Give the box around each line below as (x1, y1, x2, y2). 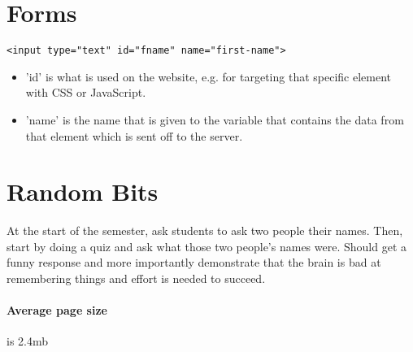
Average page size (7, 302, 107, 319)
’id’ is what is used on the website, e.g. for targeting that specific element (25, 67, 391, 85)
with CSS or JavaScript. (25, 84, 146, 101)
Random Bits (7, 175, 159, 208)
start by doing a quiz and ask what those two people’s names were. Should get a (7, 237, 406, 254)
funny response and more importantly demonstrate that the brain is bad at (7, 254, 381, 271)
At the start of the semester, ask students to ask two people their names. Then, (7, 222, 403, 239)
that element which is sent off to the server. (25, 127, 243, 144)
